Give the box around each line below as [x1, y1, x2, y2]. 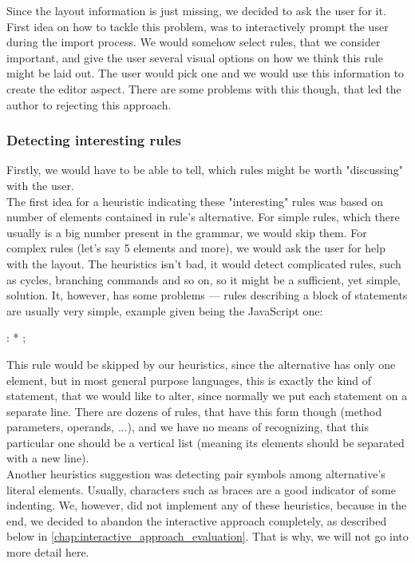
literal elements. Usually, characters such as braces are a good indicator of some [6, 481, 396, 498]
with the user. [6, 176, 74, 193]
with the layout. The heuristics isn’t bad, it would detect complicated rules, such [6, 255, 401, 272]
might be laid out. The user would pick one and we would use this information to [6, 65, 405, 81]
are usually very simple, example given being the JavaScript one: [6, 302, 323, 319]
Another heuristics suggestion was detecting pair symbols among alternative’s [6, 466, 385, 482]
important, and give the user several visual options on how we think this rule [6, 49, 383, 65]
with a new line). [6, 450, 89, 466]
